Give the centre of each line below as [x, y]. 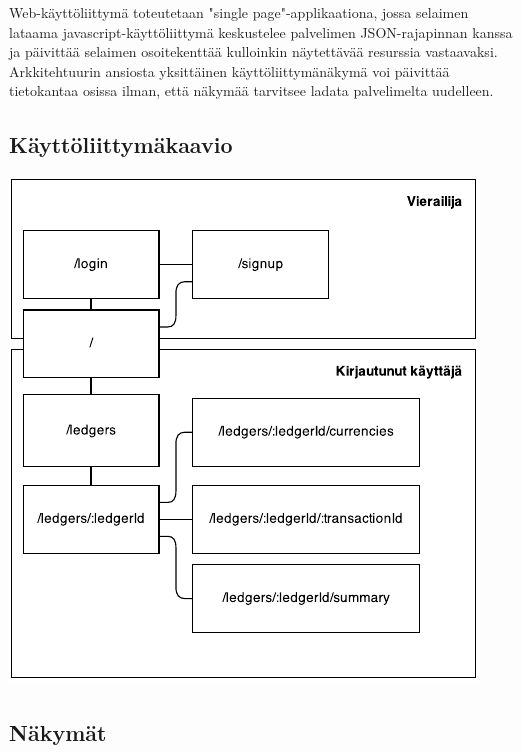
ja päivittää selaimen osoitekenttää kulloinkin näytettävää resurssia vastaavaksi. [253, 51]
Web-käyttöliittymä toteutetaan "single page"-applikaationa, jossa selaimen [239, 12]
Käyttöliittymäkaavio [121, 144]
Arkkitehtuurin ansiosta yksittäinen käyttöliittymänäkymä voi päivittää [229, 70]
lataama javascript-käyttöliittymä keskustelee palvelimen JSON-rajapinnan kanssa [261, 31]
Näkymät [58, 732]
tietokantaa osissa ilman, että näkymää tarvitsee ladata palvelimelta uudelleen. [251, 90]
